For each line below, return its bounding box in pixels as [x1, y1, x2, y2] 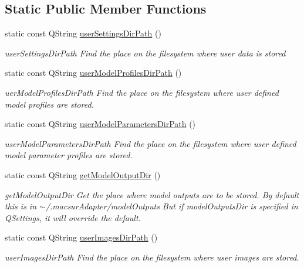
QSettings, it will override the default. [5, 211, 141, 223]
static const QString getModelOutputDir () [5, 168, 161, 181]
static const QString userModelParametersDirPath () [5, 118, 196, 130]
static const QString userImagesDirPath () [5, 231, 158, 243]
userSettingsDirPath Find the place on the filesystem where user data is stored [5, 46, 286, 59]
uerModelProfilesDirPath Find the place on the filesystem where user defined [5, 86, 279, 98]
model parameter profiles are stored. [5, 149, 133, 161]
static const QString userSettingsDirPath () [5, 27, 161, 39]
